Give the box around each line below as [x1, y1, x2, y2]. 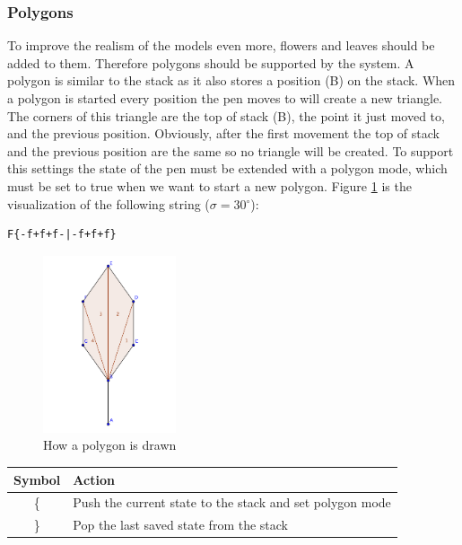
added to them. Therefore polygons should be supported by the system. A [7, 53, 414, 72]
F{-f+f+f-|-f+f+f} [7, 228, 117, 242]
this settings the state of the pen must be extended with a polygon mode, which [7, 159, 448, 178]
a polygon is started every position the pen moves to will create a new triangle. [7, 89, 442, 107]
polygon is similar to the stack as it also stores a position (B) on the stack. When [7, 71, 456, 90]
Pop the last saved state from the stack [73, 515, 288, 534]
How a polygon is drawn [43, 435, 177, 454]
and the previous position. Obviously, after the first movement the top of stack [7, 124, 440, 143]
